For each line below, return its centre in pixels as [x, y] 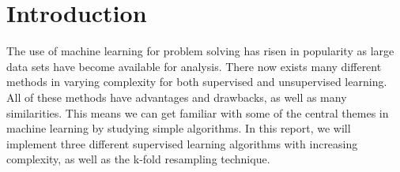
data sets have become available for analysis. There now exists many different [194, 66]
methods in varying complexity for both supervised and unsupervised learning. [197, 82]
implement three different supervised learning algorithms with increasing [182, 143]
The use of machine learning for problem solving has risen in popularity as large [200, 51]
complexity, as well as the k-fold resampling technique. [138, 159]
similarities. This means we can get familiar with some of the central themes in [198, 112]
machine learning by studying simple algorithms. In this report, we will [179, 128]
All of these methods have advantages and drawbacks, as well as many [177, 97]
